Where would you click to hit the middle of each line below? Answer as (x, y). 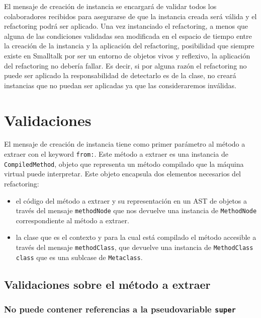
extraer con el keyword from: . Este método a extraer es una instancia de (116, 154)
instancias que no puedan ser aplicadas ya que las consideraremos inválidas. (120, 85)
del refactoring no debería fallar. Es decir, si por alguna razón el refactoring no (125, 65)
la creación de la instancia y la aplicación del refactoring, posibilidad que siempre (129, 46)
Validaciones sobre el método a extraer (107, 284)
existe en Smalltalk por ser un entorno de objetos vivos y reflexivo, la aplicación (127, 55)
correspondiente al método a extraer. (72, 220)
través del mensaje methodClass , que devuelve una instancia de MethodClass (135, 247)
